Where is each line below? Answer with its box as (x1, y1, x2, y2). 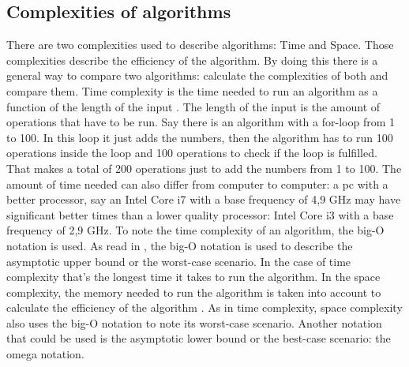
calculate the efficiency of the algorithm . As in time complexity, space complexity (6, 299, 403, 316)
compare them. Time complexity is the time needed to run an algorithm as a (6, 82, 378, 99)
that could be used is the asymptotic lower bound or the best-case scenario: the (6, 330, 391, 346)
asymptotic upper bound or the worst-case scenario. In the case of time (6, 253, 351, 269)
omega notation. (6, 346, 84, 362)
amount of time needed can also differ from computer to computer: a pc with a (6, 175, 388, 192)
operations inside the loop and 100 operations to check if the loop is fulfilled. (6, 144, 377, 161)
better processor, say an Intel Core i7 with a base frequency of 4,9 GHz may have (6, 191, 401, 208)
